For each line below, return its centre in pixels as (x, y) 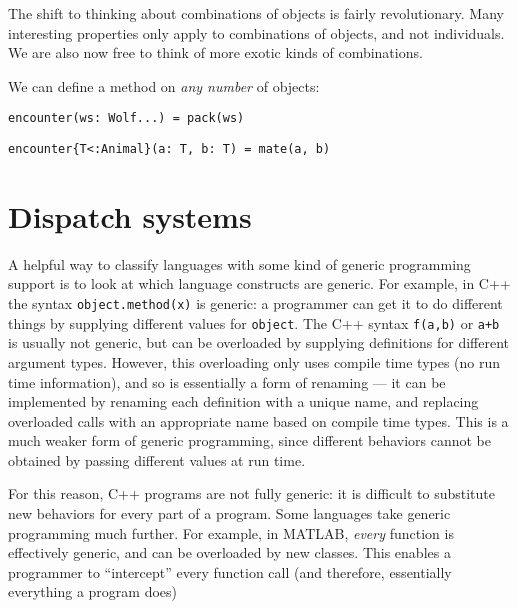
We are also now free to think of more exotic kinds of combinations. (215, 52)
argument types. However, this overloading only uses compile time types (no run (254, 361)
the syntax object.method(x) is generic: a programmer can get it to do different (255, 303)
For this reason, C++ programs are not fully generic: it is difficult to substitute (252, 493)
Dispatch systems (130, 215)
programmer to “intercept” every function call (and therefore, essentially (230, 571)
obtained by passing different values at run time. (157, 459)
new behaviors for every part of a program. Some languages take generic (229, 513)
